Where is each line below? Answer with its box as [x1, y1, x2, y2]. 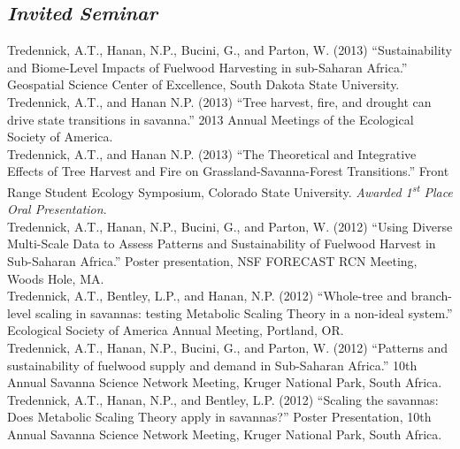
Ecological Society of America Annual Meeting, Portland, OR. [7, 321, 344, 339]
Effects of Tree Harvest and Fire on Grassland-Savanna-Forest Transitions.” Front [7, 162, 449, 180]
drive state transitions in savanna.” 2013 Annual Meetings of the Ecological [7, 110, 414, 128]
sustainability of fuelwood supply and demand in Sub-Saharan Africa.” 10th [7, 355, 418, 374]
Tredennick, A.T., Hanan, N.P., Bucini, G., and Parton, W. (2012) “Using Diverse [7, 217, 453, 235]
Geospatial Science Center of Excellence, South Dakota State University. [7, 75, 400, 94]
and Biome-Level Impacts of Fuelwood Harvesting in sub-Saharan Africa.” [7, 57, 408, 76]
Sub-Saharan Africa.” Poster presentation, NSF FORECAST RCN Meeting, [7, 251, 418, 270]
